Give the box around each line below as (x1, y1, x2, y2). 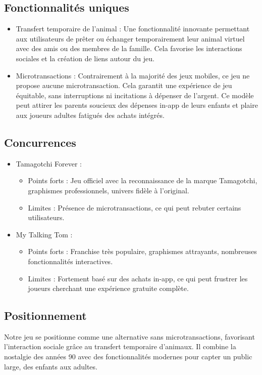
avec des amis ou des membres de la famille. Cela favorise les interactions (16, 43, 242, 54)
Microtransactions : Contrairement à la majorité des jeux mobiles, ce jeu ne (16, 70, 250, 80)
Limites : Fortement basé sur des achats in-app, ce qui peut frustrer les (28, 273, 248, 283)
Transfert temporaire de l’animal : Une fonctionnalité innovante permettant (16, 23, 250, 34)
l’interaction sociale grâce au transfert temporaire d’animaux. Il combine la (4, 341, 236, 352)
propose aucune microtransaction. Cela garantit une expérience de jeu (16, 80, 232, 91)
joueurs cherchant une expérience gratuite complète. (28, 283, 189, 294)
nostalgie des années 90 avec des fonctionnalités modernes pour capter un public (4, 351, 252, 362)
